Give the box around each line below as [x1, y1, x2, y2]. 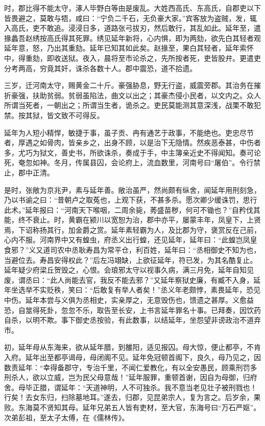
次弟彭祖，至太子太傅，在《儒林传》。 [4, 412, 129, 422]
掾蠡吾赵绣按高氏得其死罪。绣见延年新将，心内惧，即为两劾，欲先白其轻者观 [4, 32, 261, 43]
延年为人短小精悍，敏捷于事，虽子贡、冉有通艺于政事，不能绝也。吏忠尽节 [4, 127, 254, 138]
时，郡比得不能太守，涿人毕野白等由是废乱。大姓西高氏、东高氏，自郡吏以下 [4, 3, 261, 13]
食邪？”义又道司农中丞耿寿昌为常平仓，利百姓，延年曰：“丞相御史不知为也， [4, 244, 261, 255]
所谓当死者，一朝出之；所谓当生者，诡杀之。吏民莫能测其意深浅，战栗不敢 [4, 100, 254, 110]
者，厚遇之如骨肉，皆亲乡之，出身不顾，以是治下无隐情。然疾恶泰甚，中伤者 [4, 137, 261, 148]
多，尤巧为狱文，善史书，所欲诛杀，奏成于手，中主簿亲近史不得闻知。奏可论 [4, 147, 261, 158]
